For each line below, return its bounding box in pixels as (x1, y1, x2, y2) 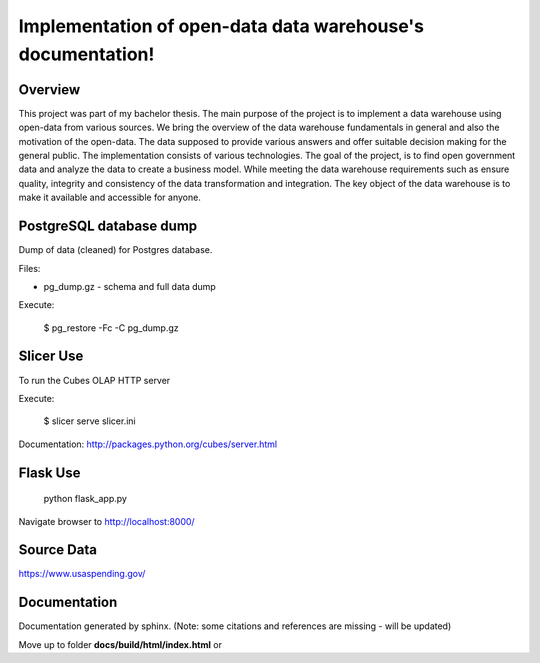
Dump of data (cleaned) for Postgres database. (18, 244, 213, 256)
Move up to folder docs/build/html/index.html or (18, 638, 222, 650)
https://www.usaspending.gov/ (18, 568, 146, 580)
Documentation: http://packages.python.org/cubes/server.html (18, 438, 278, 450)
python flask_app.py (43, 493, 127, 505)
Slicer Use (18, 348, 84, 365)
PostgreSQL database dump (18, 218, 198, 235)
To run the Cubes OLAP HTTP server (18, 374, 171, 386)
